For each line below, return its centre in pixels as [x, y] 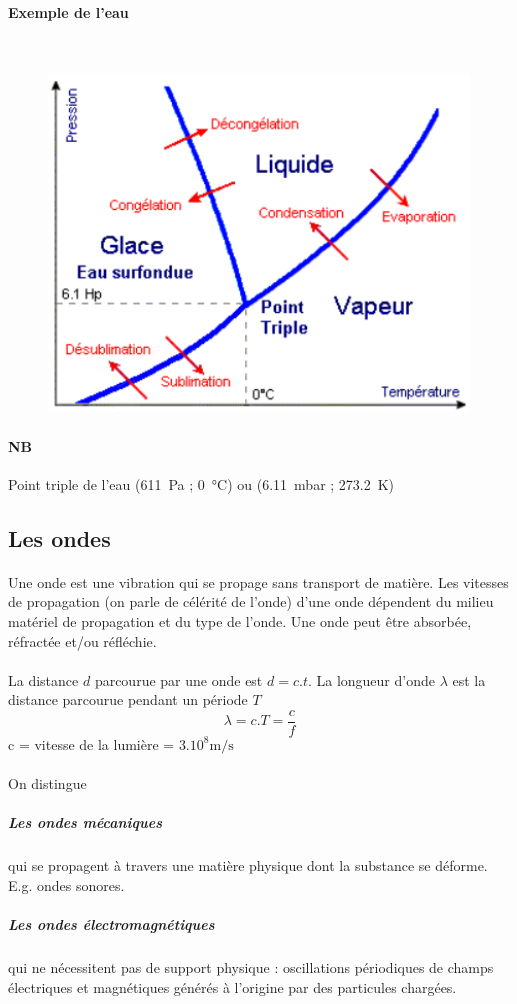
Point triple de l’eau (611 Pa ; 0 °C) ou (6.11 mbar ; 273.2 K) [201, 483]
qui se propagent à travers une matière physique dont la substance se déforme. [248, 865]
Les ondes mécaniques [85, 822]
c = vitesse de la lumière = [91, 743]
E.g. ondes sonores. [66, 884]
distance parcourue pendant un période [128, 699]
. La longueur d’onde [371, 679]
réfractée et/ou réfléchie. [82, 640]
